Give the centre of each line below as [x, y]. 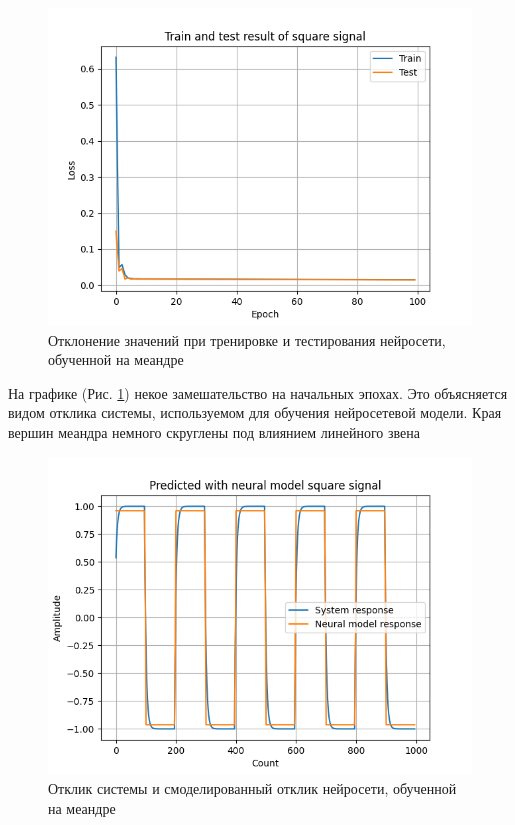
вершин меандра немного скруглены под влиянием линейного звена [214, 431]
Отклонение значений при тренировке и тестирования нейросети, [247, 339]
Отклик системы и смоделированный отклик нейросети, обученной [252, 788]
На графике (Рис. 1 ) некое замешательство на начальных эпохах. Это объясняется [258, 392]
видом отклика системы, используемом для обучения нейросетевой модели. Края [255, 412]
